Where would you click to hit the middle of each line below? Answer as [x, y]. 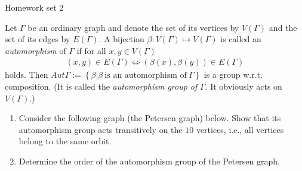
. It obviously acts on [244, 86]
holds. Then [27, 75]
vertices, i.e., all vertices [240, 129]
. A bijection [121, 39]
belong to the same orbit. [65, 141]
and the [283, 27]
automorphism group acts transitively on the [101, 129]
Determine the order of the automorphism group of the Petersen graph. [149, 161]
